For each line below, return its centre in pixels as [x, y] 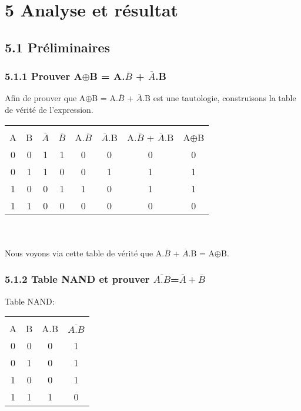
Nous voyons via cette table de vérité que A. [85, 253]
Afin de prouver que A [45, 98]
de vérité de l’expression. [49, 109]
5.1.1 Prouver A [44, 76]
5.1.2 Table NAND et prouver [77, 279]
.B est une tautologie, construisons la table [219, 98]
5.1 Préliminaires [58, 47]
